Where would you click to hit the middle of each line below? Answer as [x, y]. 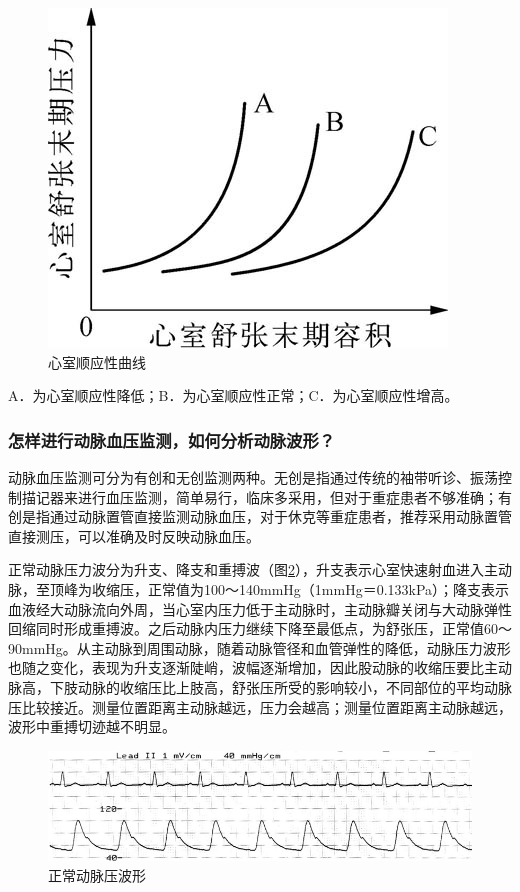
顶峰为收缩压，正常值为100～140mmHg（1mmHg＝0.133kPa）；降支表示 [279, 588]
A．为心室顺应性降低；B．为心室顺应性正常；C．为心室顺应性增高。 [233, 395]
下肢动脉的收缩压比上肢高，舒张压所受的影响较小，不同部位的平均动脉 [280, 686]
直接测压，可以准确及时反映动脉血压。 [134, 535]
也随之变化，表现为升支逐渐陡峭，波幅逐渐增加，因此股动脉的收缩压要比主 [253, 667]
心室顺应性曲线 [97, 361]
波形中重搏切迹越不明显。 [92, 726]
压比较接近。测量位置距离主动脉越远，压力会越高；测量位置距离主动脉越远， [260, 706]
